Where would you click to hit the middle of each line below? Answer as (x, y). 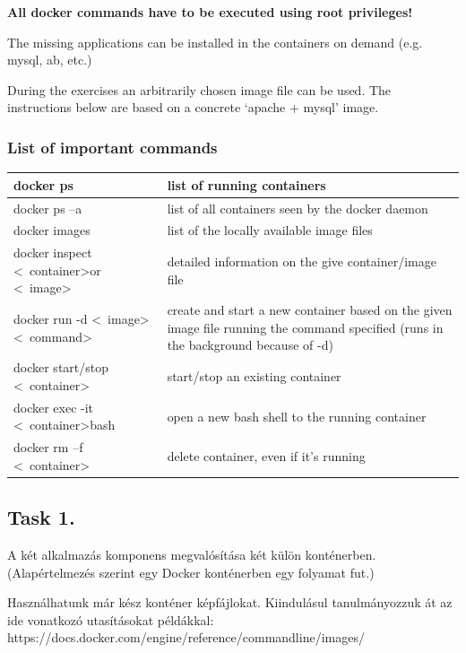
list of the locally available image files (270, 230)
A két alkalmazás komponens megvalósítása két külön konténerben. (192, 555)
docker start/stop (61, 367)
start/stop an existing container (254, 376)
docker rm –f (48, 447)
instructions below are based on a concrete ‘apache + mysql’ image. (193, 107)
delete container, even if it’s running (266, 455)
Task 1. (41, 517)
